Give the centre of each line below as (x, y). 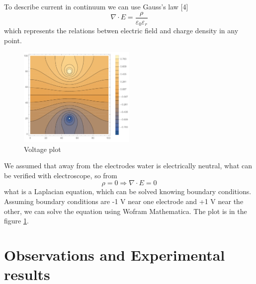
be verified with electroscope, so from (61, 175)
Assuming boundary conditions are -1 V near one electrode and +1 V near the (124, 201)
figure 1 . (16, 221)
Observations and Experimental (115, 254)
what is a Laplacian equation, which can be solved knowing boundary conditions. (128, 191)
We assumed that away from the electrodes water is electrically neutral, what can (128, 166)
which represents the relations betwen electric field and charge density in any (121, 31)
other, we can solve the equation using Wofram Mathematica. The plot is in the (126, 211)
